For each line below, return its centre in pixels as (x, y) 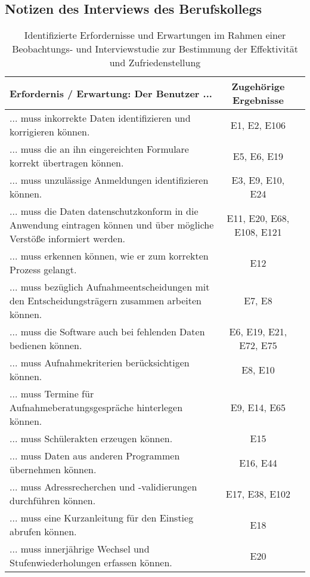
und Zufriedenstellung (155, 63)
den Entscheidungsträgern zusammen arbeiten (106, 301)
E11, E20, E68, (258, 218)
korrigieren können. (50, 132)
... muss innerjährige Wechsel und (80, 549)
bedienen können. (46, 345)
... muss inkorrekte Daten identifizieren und (100, 118)
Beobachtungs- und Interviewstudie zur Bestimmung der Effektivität (155, 49)
